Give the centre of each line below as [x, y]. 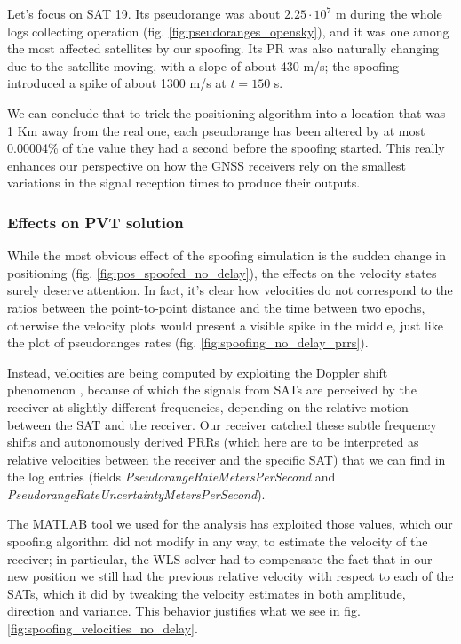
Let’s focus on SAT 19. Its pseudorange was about [144, 13]
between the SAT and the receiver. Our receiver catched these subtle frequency [222, 424]
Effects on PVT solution [95, 222]
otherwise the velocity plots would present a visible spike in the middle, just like [225, 325]
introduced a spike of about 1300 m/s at [117, 83]
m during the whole [389, 13]
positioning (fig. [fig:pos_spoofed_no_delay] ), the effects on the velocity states [222, 272]
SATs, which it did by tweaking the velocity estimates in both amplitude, [207, 593]
